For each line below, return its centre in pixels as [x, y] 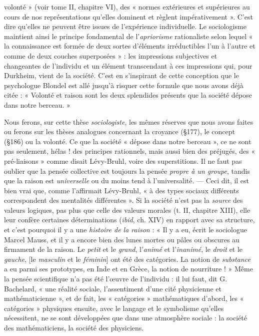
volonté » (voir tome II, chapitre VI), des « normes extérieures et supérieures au [127, 7]
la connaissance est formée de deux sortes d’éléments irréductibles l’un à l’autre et [130, 46]
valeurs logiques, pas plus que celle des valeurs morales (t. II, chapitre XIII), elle [127, 210]
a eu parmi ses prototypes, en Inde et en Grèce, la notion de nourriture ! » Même [128, 269]
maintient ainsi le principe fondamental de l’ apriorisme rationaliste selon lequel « [128, 36]
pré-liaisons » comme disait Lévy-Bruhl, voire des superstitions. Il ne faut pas [123, 160]
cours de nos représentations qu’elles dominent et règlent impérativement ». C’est [129, 16]
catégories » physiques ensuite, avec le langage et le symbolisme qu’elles [114, 308]
